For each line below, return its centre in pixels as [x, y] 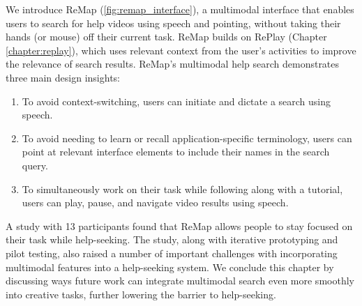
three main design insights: [63, 77]
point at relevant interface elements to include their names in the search [176, 152]
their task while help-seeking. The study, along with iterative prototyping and [172, 239]
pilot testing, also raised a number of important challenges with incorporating [172, 253]
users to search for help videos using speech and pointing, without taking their [173, 23]
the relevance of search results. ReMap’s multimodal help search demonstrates [173, 64]
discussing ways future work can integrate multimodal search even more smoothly [180, 281]
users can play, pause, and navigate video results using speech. [155, 202]
